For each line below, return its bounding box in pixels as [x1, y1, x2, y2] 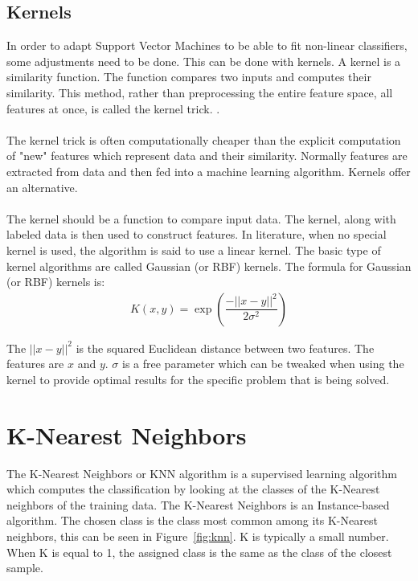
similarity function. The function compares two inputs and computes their [6, 68, 371, 85]
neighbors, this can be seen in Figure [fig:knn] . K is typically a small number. [6, 528, 389, 545]
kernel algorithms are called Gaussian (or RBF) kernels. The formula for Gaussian [6, 257, 412, 274]
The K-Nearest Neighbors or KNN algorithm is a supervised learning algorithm [6, 464, 397, 481]
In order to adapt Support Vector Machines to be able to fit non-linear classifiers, [6, 37, 408, 54]
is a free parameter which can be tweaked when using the [122, 355, 404, 372]
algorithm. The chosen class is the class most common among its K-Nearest [6, 512, 378, 529]
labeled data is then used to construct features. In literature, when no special [6, 226, 387, 243]
